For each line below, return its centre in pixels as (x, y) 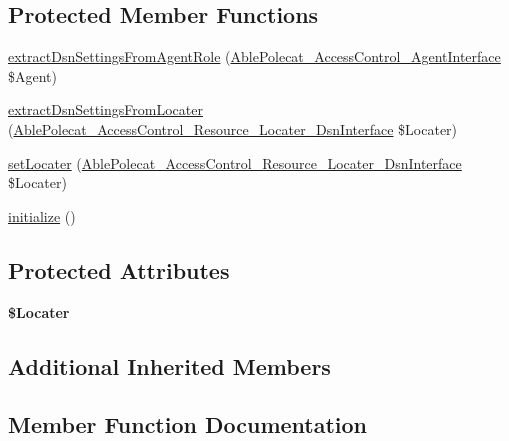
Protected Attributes (119, 269)
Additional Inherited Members (169, 365)
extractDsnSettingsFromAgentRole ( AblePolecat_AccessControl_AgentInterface (254, 56)
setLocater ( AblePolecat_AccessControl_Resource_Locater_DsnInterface (235, 162)
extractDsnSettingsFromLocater (105, 109)
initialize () (42, 215)
